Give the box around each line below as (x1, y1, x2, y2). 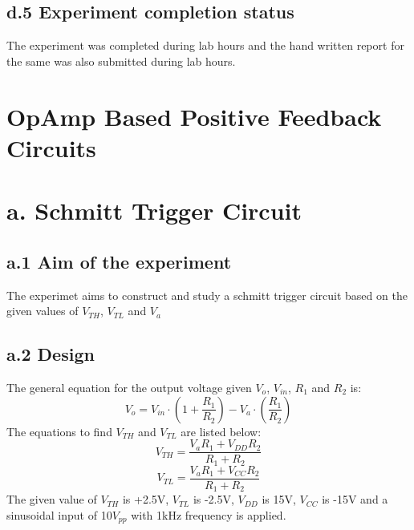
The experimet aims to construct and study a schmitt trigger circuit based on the (6, 286, 408, 303)
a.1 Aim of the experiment (6, 249, 232, 273)
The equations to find (6, 423, 112, 439)
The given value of (6, 491, 97, 508)
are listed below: (181, 423, 262, 439)
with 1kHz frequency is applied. (131, 506, 286, 523)
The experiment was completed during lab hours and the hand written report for (6, 37, 404, 54)
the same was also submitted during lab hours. (6, 52, 236, 69)
